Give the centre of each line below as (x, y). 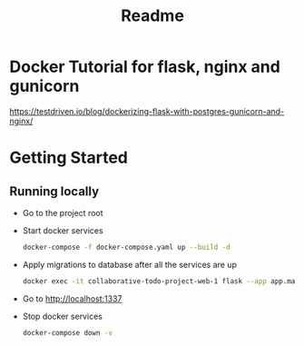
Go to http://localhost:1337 (72, 298)
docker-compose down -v (68, 332)
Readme (152, 16)
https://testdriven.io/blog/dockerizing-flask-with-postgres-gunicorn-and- (147, 111)
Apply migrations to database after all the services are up (130, 264)
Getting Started (69, 158)
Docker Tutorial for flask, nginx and (145, 67)
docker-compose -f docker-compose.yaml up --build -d (126, 247)
